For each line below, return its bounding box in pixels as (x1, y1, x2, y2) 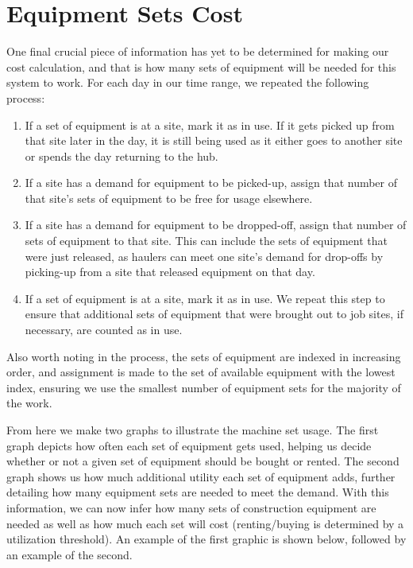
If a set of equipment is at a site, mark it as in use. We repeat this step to (25, 290, 385, 306)
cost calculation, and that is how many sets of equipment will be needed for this (6, 58, 396, 75)
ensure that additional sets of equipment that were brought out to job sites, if (25, 305, 403, 322)
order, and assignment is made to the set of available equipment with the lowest (6, 364, 396, 380)
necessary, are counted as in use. (25, 321, 183, 338)
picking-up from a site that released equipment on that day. (25, 263, 315, 280)
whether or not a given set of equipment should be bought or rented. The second (6, 453, 399, 469)
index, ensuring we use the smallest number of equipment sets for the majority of (6, 379, 401, 395)
